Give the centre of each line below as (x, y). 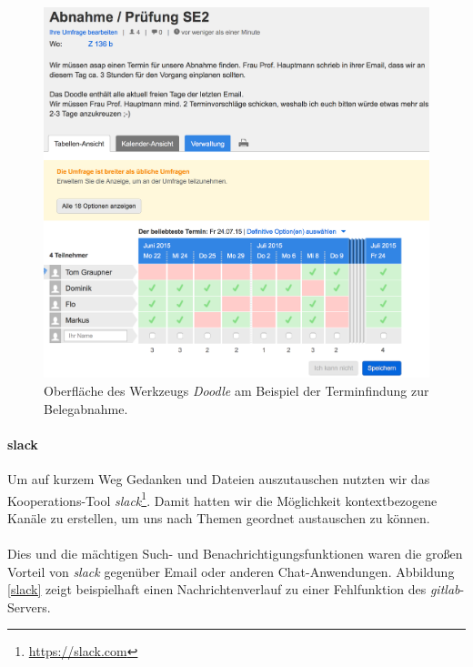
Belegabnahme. (86, 408)
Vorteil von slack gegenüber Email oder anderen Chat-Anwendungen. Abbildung (231, 571)
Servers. (29, 606)
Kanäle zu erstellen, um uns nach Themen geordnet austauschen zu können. (219, 517)
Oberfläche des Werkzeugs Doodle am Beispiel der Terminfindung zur (236, 390)
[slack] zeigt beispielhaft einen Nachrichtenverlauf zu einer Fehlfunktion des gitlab (234, 589)
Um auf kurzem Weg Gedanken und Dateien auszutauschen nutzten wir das (219, 478)
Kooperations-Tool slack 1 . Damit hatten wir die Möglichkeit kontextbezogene (222, 499)
